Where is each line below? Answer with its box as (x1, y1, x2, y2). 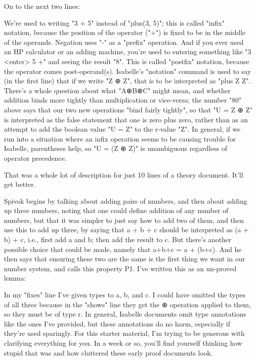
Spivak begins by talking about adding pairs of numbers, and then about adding (4, 195, 247, 206)
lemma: (4, 273, 26, 283)
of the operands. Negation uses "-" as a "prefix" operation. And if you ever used (4, 36, 244, 47)
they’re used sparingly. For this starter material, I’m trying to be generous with (4, 328, 245, 338)
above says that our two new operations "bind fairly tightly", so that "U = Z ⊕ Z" (4, 104, 253, 114)
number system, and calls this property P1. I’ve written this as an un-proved (4, 263, 237, 273)
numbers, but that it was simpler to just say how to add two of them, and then (4, 215, 244, 225)
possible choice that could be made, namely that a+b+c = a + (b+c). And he (4, 244, 242, 254)
